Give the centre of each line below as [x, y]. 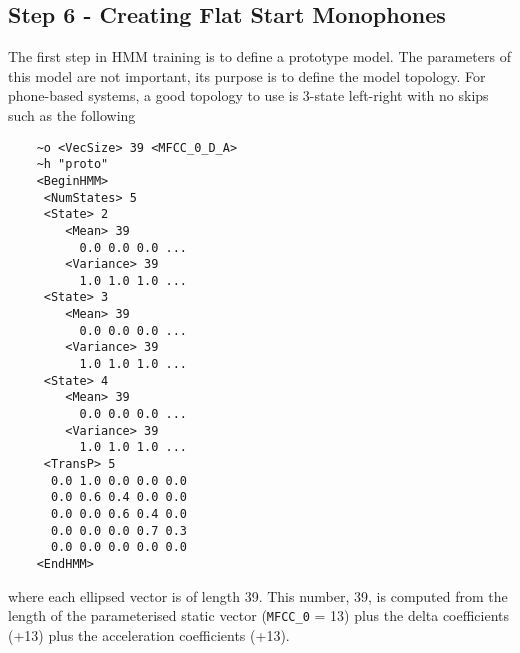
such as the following [72, 114]
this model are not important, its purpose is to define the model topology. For [247, 75]
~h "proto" [72, 164]
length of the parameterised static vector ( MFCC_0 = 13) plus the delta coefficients [259, 615]
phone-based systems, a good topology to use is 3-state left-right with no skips [248, 95]
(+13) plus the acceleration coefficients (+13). [149, 634]
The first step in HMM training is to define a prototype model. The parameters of [259, 56]
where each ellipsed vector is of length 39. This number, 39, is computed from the [258, 595]
